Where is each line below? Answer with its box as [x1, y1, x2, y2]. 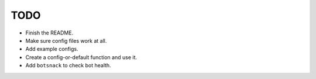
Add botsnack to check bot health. [25, 62, 111, 69]
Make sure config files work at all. [25, 37, 107, 44]
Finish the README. [25, 29, 74, 36]
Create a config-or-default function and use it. [25, 53, 138, 61]
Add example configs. [25, 46, 78, 53]
